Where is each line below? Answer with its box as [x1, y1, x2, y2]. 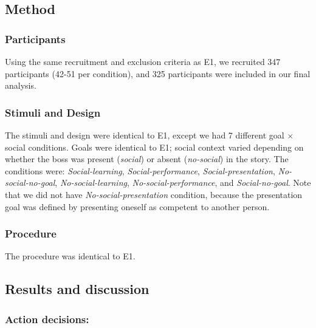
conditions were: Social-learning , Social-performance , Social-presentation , [5, 164, 275, 177]
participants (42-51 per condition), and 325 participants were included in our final [5, 67, 311, 80]
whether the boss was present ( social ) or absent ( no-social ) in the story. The [5, 152, 289, 165]
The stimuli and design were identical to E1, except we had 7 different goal [5, 129, 284, 141]
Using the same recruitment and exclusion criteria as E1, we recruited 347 [5, 55, 281, 67]
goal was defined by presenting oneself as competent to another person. [5, 200, 270, 213]
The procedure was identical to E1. [5, 250, 136, 262]
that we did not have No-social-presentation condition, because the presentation [5, 188, 303, 200]
